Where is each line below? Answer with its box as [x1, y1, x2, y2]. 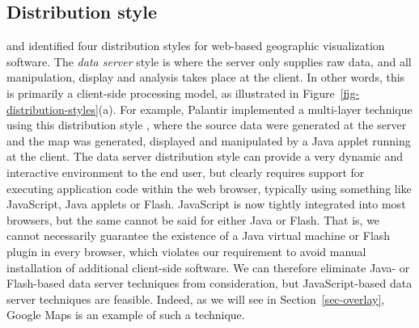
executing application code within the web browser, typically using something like [6, 179, 412, 196]
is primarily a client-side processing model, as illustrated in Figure [6, 84, 335, 101]
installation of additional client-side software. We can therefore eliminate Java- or [6, 259, 410, 275]
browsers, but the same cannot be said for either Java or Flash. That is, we [6, 211, 380, 228]
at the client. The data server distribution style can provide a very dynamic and [6, 148, 404, 165]
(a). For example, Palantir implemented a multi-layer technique [98, 100, 413, 117]
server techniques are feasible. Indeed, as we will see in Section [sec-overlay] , [6, 290, 385, 307]
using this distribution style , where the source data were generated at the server [6, 116, 407, 133]
